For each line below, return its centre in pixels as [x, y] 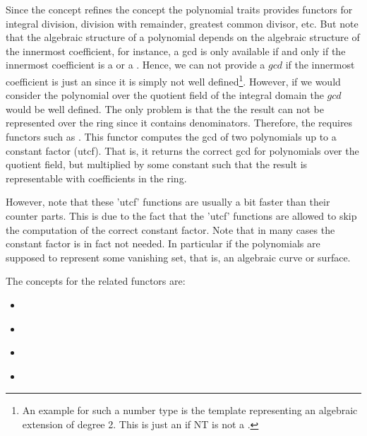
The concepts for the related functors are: [96, 281]
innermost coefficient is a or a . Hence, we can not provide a [136, 65]
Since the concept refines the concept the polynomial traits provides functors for [179, 9]
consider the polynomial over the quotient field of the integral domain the [165, 95]
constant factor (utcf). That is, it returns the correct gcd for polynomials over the [182, 150]
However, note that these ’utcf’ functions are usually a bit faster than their [168, 202]
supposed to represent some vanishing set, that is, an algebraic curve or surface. [178, 257]
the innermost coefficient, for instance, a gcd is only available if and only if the [176, 51]
